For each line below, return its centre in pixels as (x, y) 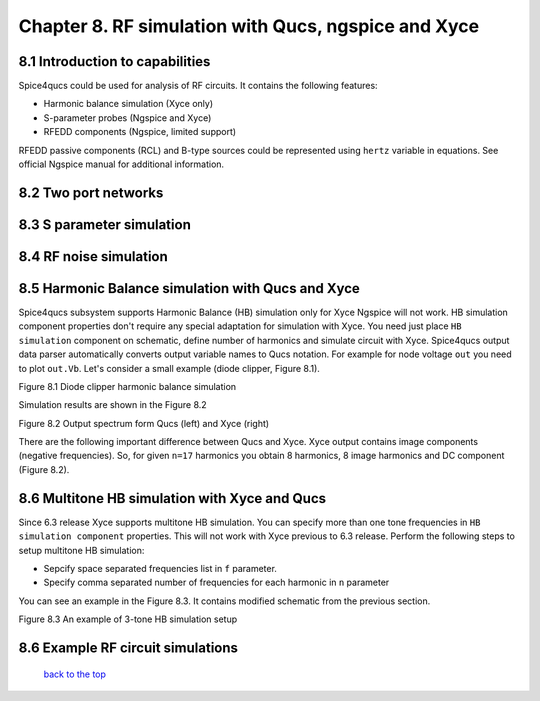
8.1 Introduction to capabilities (114, 61)
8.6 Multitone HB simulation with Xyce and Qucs (172, 498)
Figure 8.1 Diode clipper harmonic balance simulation (127, 386)
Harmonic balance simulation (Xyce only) (128, 104)
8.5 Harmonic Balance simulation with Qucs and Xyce (189, 288)
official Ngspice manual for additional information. (121, 164)
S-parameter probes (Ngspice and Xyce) (127, 117)
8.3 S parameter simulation (105, 224)
